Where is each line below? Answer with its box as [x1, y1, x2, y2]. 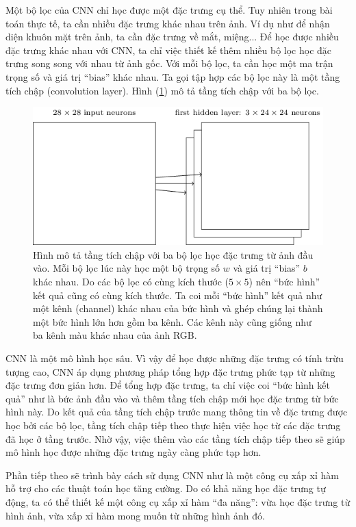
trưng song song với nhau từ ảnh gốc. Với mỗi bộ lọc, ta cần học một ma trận [5, 56, 333, 70]
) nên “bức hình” [249, 274, 320, 289]
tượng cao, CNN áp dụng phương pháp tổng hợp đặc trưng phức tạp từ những [5, 364, 335, 378]
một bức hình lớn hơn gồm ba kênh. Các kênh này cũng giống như [33, 314, 311, 329]
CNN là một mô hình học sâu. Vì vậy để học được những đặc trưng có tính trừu [5, 351, 344, 365]
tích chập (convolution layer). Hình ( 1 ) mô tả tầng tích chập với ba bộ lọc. [5, 83, 319, 97]
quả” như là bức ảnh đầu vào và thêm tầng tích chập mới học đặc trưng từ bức [5, 391, 339, 405]
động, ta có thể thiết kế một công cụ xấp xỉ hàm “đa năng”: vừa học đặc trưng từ [5, 494, 351, 509]
